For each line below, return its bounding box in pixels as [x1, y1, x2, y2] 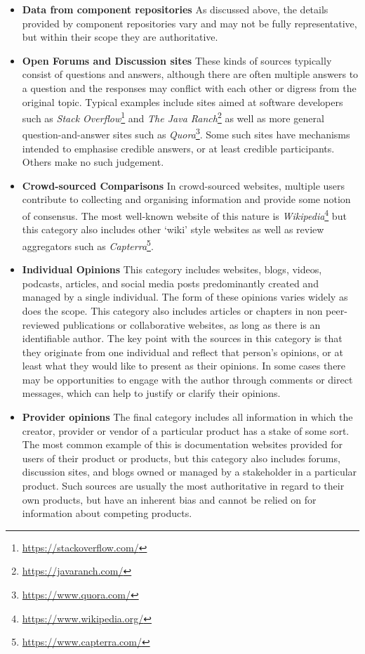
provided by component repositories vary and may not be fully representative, [22, 15, 357, 30]
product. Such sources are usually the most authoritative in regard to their [22, 478, 345, 493]
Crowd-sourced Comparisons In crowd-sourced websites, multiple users [22, 178, 345, 192]
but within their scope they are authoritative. [22, 30, 218, 44]
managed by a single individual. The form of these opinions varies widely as [22, 289, 348, 304]
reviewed [22, 317, 60, 332]
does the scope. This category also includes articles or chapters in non [22, 303, 323, 318]
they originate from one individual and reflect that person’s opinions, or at [22, 344, 343, 359]
